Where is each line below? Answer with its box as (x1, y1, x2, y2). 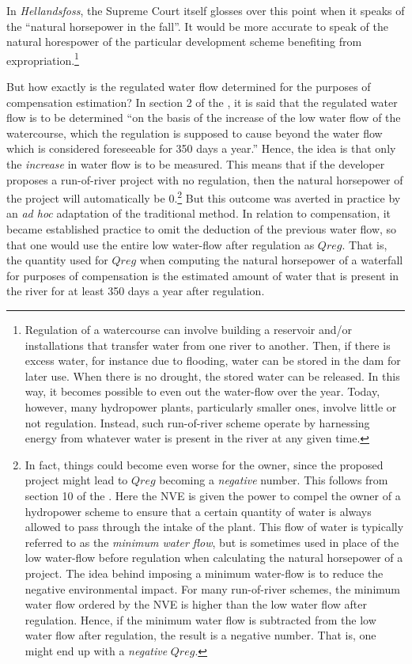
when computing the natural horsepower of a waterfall (139, 252, 403, 268)
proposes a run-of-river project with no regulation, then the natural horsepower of (6, 171, 403, 188)
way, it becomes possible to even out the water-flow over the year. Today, (25, 383, 380, 400)
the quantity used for (6, 252, 108, 268)
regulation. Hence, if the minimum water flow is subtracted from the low (25, 611, 376, 628)
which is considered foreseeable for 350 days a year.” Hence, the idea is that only (6, 140, 396, 157)
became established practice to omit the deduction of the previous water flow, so (6, 221, 397, 237)
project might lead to (25, 472, 128, 488)
